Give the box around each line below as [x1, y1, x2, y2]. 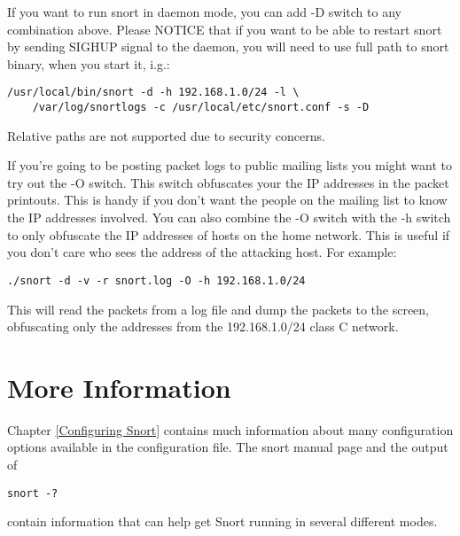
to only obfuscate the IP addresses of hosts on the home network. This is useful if [7, 225, 450, 244]
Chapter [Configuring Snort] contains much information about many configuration [7, 420, 454, 439]
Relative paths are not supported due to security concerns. [7, 126, 325, 144]
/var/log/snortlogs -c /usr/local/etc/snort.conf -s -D [32, 101, 370, 114]
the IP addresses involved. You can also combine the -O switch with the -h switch [7, 208, 451, 227]
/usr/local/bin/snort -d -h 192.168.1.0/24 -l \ [7, 86, 300, 99]
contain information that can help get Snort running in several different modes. [7, 512, 438, 531]
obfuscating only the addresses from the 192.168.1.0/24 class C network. [7, 317, 399, 336]
